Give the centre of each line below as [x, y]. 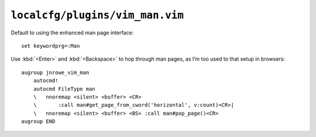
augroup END [38, 122]
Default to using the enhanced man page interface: [72, 33]
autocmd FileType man [64, 89]
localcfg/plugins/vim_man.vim [97, 15]
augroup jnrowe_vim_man [55, 72]
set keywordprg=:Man [51, 46]
